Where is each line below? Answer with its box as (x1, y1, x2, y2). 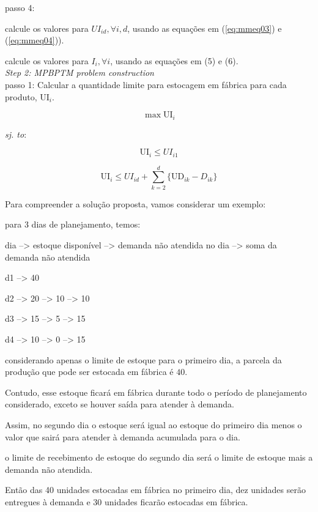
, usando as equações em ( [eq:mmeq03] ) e (127, 21, 282, 34)
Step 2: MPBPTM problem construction (5, 66, 154, 79)
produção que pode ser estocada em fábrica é (5, 365, 174, 378)
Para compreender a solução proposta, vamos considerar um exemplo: (5, 197, 266, 210)
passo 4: (5, 1, 35, 13)
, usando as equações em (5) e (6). (110, 54, 239, 67)
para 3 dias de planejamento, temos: (5, 218, 141, 231)
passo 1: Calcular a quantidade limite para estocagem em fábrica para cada (5, 78, 287, 91)
